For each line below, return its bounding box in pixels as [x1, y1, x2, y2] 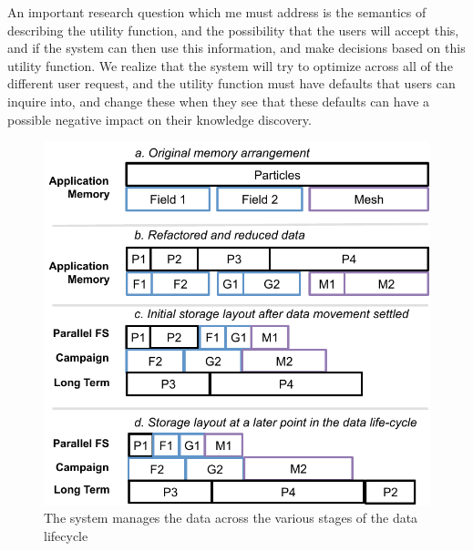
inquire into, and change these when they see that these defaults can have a [7, 91, 430, 110]
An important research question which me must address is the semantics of [7, 3, 427, 21]
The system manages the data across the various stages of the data [44, 508, 418, 527]
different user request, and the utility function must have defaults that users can [7, 74, 456, 93]
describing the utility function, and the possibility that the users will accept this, [7, 20, 459, 39]
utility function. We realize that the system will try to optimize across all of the [7, 56, 453, 75]
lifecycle [44, 525, 88, 545]
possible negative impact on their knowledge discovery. [7, 109, 312, 128]
